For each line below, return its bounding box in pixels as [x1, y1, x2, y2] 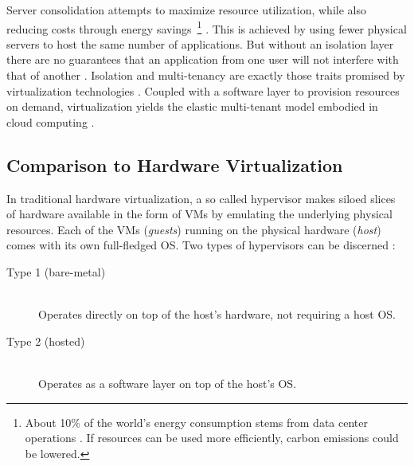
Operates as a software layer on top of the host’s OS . [38, 374, 297, 391]
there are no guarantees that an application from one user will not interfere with [6, 51, 399, 68]
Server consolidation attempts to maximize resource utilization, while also [6, 2, 366, 18]
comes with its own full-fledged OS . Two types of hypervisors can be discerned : [6, 237, 396, 253]
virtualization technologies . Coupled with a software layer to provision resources [6, 82, 400, 99]
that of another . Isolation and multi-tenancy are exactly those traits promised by [6, 67, 405, 84]
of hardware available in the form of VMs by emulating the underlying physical [6, 206, 393, 222]
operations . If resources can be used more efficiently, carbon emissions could [25, 429, 399, 446]
